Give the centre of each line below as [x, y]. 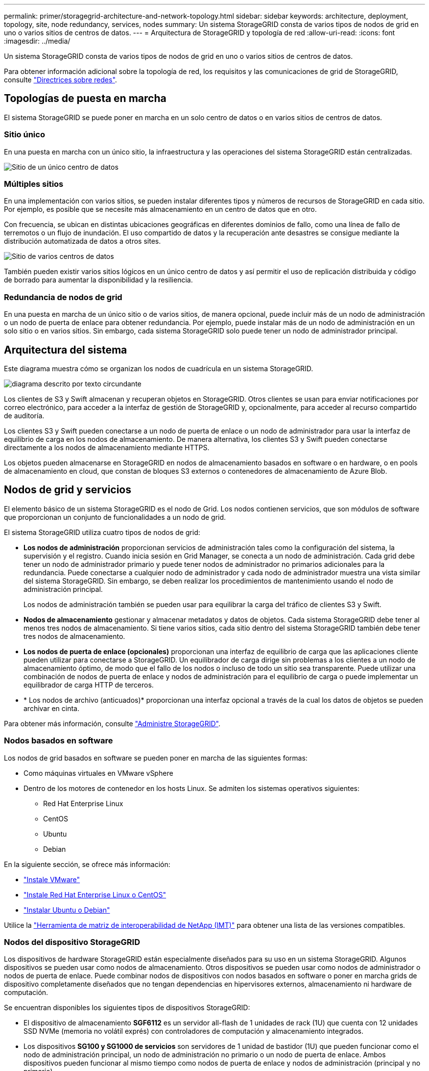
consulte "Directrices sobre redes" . [60, 80]
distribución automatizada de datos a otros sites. [83, 241]
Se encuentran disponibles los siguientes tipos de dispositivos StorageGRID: [127, 1008]
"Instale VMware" [52, 879]
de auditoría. [24, 415]
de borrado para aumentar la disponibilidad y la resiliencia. [98, 280]
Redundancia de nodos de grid [63, 297]
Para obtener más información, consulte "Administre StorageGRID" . [112, 723]
